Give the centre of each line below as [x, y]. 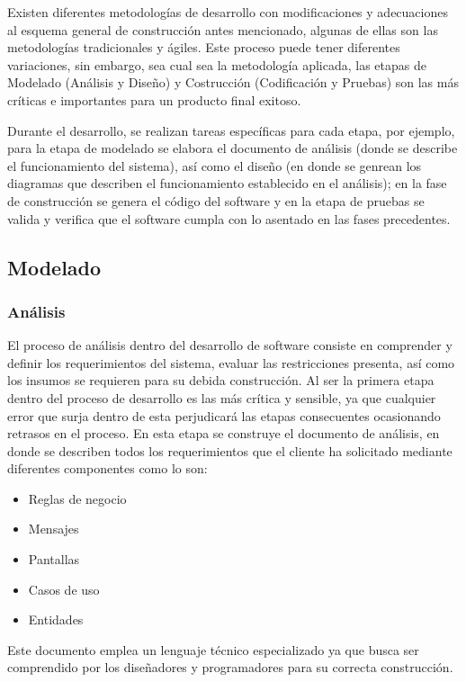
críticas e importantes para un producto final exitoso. [154, 99]
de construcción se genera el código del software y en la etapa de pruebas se [216, 200]
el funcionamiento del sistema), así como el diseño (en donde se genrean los [215, 165]
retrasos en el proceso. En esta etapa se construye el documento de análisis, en [224, 433]
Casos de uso [64, 589]
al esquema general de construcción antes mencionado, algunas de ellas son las [223, 29]
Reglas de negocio [77, 498]
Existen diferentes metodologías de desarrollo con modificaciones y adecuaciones [228, 12]
